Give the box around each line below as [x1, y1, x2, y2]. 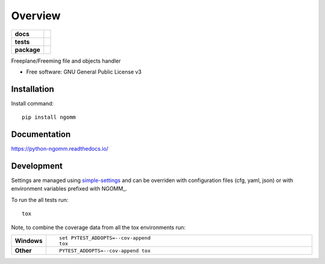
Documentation [11, 130, 71, 140]
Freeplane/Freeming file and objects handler [11, 57, 121, 64]
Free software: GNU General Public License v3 [26, 68, 142, 75]
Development [11, 160, 63, 171]
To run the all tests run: [11, 196, 69, 203]
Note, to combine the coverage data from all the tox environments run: [11, 224, 186, 231]
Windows [14, 237, 43, 245]
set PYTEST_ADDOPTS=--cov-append [59, 235, 150, 241]
